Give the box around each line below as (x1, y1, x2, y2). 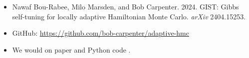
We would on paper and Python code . (12, 44, 131, 55)
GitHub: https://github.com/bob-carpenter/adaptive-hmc (12, 28, 189, 38)
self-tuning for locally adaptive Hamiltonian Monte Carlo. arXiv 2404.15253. (12, 11, 246, 21)
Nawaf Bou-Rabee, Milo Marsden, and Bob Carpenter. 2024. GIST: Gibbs (12, 1, 239, 11)
